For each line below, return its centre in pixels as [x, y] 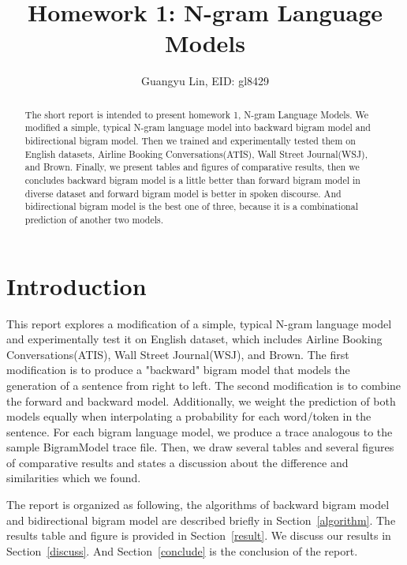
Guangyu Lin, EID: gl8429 [205, 81]
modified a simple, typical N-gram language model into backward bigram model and [198, 127]
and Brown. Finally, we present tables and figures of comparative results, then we [192, 167]
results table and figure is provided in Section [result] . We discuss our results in [199, 535]
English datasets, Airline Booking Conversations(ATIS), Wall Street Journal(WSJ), [196, 153]
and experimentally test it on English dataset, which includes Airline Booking [194, 339]
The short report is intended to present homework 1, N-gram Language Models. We [197, 114]
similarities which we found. [74, 478]
